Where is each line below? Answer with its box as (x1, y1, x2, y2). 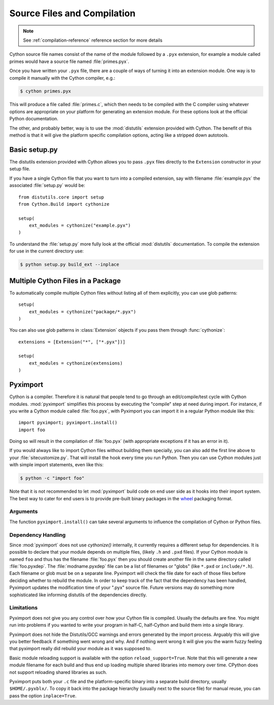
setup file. (9, 166, 30, 172)
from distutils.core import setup (18, 194, 104, 200)
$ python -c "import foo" (20, 475, 85, 481)
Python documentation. (9, 116, 58, 122)
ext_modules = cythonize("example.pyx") (28, 222, 131, 229)
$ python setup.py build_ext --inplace (20, 262, 119, 268)
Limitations (9, 604, 38, 612)
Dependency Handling (9, 531, 66, 538)
